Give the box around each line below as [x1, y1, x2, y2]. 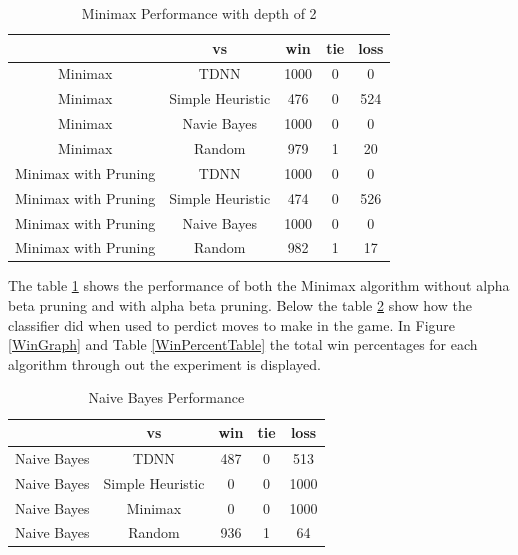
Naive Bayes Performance [88, 387, 245, 408]
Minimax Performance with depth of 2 [81, 3, 317, 23]
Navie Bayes [182, 113, 257, 134]
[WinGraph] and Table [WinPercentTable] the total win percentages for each [8, 334, 478, 355]
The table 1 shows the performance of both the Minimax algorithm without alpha [8, 275, 510, 296]
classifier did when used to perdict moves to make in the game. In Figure [8, 314, 456, 335]
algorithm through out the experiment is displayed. [8, 353, 321, 374]
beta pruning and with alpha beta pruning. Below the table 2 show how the [8, 295, 472, 316]
